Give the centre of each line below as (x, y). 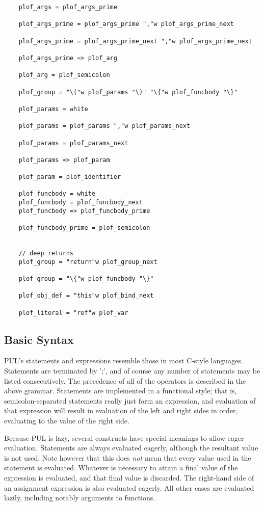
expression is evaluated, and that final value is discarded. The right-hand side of (129, 478)
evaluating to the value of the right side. (67, 421)
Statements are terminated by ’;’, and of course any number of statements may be (132, 371)
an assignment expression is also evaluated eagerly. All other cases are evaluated (129, 487)
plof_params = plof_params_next (73, 143)
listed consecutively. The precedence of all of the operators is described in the (125, 380)
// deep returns (46, 254)
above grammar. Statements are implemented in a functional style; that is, (121, 391)
